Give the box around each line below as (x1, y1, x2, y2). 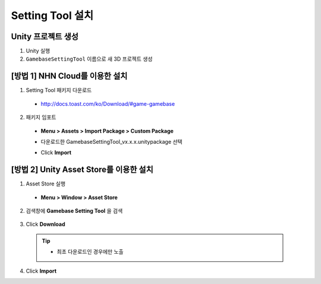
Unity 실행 (26, 48, 51, 55)
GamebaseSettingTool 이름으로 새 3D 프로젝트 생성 (26, 55, 153, 62)
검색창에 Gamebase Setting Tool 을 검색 (26, 207, 123, 214)
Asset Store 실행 (26, 180, 65, 187)
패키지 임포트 (26, 113, 56, 121)
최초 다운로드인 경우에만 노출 (56, 248, 124, 255)
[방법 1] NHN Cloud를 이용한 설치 (11, 71, 128, 81)
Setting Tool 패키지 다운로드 (26, 87, 92, 94)
